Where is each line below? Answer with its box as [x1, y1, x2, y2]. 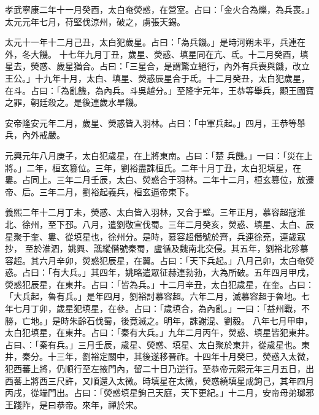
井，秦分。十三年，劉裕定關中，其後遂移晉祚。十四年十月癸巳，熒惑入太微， [5, 350, 314, 363]
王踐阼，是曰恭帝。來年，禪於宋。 [5, 398, 142, 411]
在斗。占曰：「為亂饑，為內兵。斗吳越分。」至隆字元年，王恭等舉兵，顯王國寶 [5, 83, 314, 96]
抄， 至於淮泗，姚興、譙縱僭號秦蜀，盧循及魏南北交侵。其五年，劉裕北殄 [5, 242, 300, 255]
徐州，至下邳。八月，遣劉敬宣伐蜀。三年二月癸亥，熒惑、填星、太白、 [21, 217, 306, 230]
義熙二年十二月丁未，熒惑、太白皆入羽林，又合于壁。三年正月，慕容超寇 [5, 206, 297, 219]
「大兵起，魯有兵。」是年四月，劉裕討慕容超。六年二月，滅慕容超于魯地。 [5, 290, 301, 303]
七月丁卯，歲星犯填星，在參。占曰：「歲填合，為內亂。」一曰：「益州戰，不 [13, 302, 310, 315]
